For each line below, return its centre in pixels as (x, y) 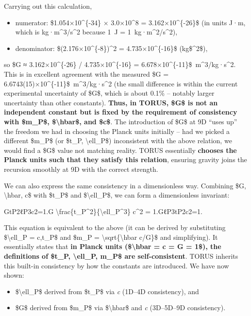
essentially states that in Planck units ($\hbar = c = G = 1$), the (113, 246)
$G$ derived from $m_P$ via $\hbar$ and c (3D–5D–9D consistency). (120, 308)
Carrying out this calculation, (48, 6)
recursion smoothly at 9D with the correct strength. (81, 169)
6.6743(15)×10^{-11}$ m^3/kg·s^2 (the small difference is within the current (121, 83)
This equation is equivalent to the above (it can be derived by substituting (115, 227)
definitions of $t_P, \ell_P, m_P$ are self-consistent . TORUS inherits (121, 256)
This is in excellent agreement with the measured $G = (86, 74)
